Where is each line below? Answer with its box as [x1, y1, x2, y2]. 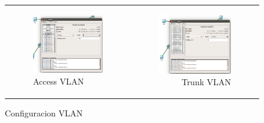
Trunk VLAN [181, 76, 231, 88]
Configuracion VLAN [5, 107, 83, 119]
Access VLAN [33, 74, 84, 87]
